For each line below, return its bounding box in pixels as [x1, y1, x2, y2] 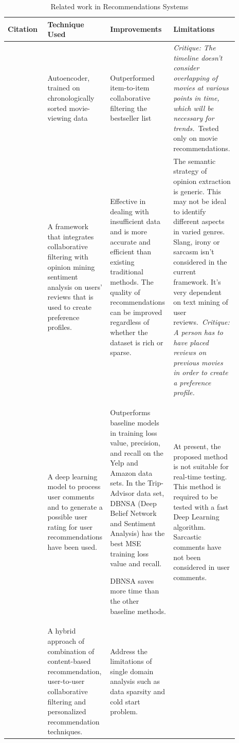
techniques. [47, 726, 83, 737]
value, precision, [110, 437, 160, 448]
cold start [110, 696, 140, 707]
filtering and [47, 696, 86, 707]
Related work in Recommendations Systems [50, 1, 189, 11]
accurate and [110, 236, 151, 247]
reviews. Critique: [173, 317, 230, 327]
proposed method [173, 451, 228, 461]
